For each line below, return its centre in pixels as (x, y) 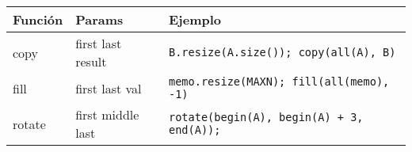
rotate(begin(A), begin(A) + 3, (266, 118)
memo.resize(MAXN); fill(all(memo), (279, 82)
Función (38, 20)
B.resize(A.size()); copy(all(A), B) (282, 53)
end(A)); (195, 130)
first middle (107, 115)
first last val (109, 88)
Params (99, 20)
